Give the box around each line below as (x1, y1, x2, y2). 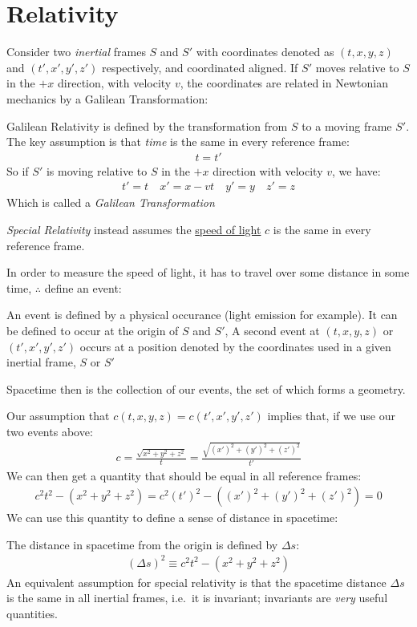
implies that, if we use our (267, 407, 396, 424)
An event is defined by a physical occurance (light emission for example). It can (6, 306, 398, 323)
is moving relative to (46, 162, 148, 179)
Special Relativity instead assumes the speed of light (6, 220, 261, 237)
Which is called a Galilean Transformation (6, 194, 215, 211)
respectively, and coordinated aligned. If (101, 59, 298, 75)
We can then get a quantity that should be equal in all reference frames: (6, 467, 362, 483)
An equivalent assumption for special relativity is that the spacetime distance (6, 573, 387, 590)
